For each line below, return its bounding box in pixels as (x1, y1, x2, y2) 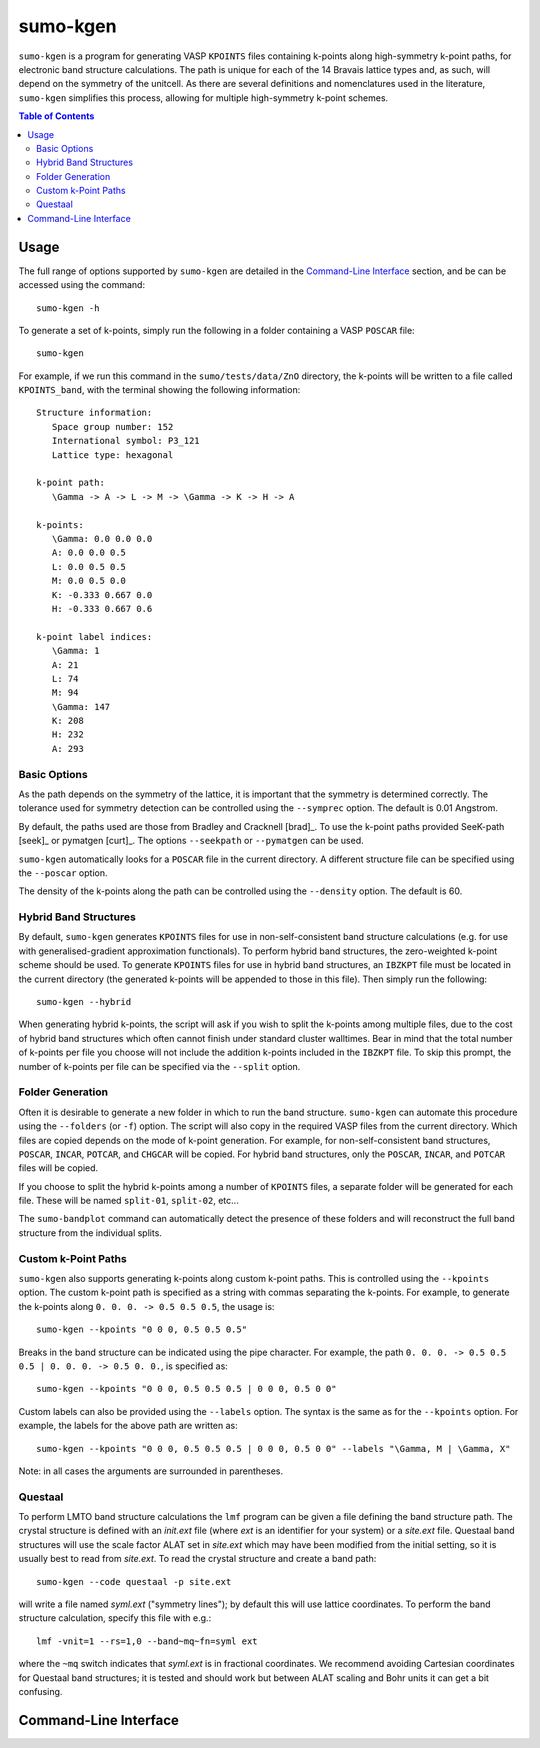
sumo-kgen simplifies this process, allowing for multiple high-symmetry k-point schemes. (18, 91, 389, 104)
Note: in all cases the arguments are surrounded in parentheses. (18, 1465, 284, 1477)
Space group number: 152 (51, 421, 174, 432)
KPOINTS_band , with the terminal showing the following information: (18, 384, 301, 396)
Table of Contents (18, 110, 95, 122)
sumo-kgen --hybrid (36, 996, 132, 1008)
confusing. (18, 1685, 63, 1697)
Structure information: (36, 407, 153, 419)
